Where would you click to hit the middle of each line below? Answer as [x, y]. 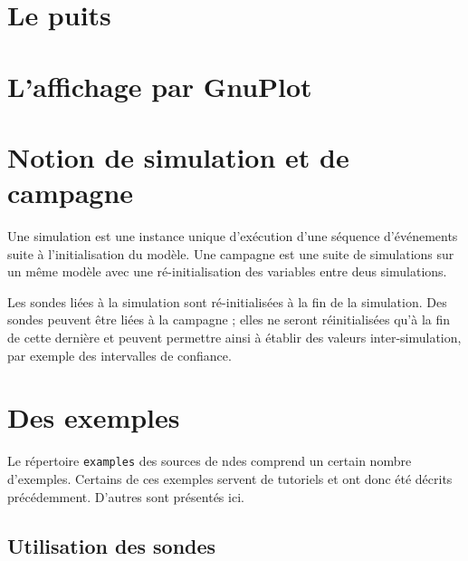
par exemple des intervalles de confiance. [119, 355]
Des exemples [94, 417]
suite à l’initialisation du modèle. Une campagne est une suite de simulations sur [231, 253]
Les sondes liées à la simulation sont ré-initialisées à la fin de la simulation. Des [227, 301]
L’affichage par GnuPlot [160, 86]
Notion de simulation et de [178, 156]
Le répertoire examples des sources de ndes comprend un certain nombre [210, 461]
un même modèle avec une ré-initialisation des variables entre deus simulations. [227, 271]
